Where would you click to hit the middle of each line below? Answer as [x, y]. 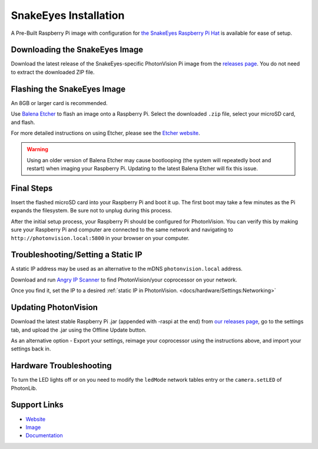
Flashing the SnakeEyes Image [68, 89]
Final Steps [32, 188]
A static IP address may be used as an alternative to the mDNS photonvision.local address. [127, 269]
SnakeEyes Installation [68, 15]
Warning [37, 149]
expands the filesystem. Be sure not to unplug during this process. [92, 211]
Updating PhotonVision [54, 308]
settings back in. [31, 349]
